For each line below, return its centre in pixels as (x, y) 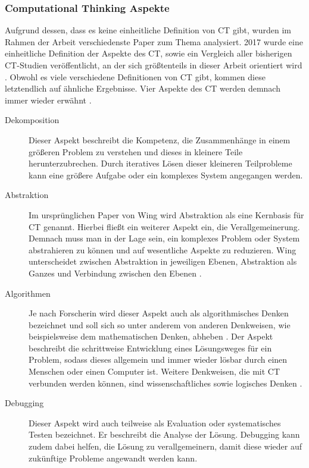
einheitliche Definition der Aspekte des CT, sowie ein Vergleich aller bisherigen (149, 53)
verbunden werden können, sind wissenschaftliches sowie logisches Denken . (166, 383)
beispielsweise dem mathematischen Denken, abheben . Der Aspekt (151, 336)
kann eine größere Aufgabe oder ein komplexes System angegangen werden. (166, 175)
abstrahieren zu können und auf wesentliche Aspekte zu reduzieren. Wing (163, 249)
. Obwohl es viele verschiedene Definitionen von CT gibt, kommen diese (135, 76)
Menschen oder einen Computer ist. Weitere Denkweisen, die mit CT (154, 371)
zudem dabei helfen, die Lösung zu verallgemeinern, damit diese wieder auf (165, 446)
